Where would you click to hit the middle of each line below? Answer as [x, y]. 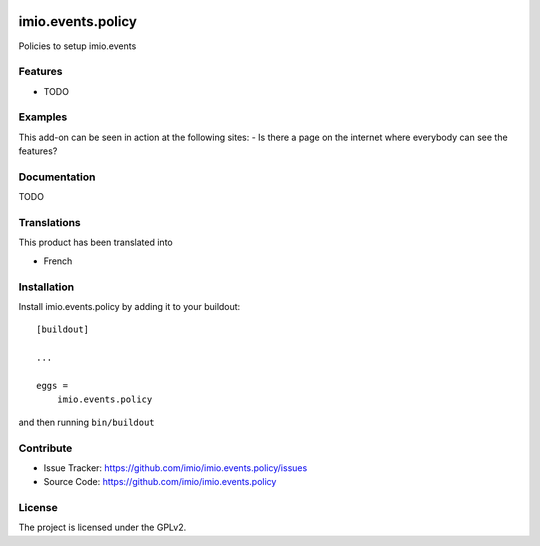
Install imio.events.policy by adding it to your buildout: [129, 306]
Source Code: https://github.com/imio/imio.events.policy [160, 482]
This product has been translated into [96, 242]
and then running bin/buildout [86, 422]
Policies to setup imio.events [77, 46]
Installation [46, 287]
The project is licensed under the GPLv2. [102, 527]
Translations [50, 223]
